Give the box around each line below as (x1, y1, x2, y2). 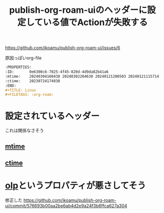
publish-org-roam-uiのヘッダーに (9, 4, 147, 16)
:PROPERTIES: (5, 65, 32, 70)
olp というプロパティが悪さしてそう (5, 180, 146, 191)
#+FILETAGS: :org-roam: (5, 92, 54, 97)
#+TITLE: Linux (5, 88, 36, 92)
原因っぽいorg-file (5, 55, 42, 61)
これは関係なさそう (5, 127, 44, 133)
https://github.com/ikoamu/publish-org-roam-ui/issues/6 (5, 45, 120, 51)
